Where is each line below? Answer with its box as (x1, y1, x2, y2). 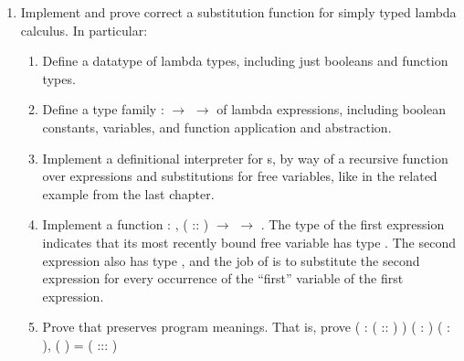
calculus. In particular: (20, 20, 148, 39)
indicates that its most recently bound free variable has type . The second (42, 232, 456, 251)
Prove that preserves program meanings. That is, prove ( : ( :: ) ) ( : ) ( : (42, 317, 450, 336)
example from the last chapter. (42, 184, 215, 203)
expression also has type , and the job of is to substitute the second (42, 250, 420, 270)
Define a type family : (42, 100, 164, 119)
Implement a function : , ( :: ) (42, 215, 209, 234)
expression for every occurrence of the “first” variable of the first (42, 269, 404, 288)
